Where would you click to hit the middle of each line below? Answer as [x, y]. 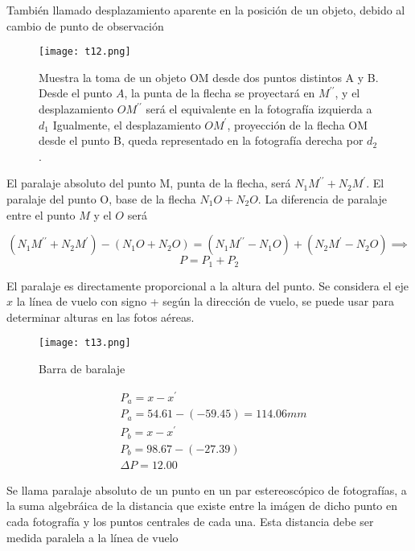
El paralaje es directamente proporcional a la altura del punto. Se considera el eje [207, 285]
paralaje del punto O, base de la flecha [101, 199]
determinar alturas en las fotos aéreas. [101, 317]
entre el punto [41, 214]
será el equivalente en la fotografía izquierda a [259, 109]
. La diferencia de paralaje [322, 199]
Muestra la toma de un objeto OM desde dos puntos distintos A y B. [209, 77]
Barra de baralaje [82, 369]
